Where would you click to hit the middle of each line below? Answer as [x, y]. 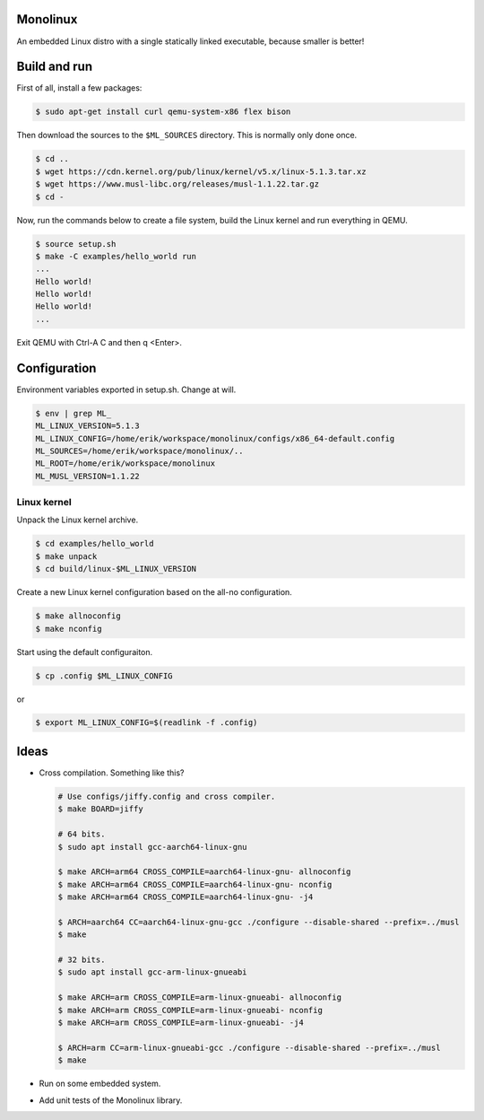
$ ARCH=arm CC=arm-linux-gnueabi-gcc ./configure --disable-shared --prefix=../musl [249, 1047]
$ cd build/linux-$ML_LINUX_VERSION [116, 569]
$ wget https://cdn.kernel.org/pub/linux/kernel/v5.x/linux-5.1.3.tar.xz [201, 171]
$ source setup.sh [76, 244]
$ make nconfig [69, 629]
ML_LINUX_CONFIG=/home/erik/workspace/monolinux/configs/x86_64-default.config [215, 438]
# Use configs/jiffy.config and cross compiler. [167, 796]
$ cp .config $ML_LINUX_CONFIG [104, 676]
